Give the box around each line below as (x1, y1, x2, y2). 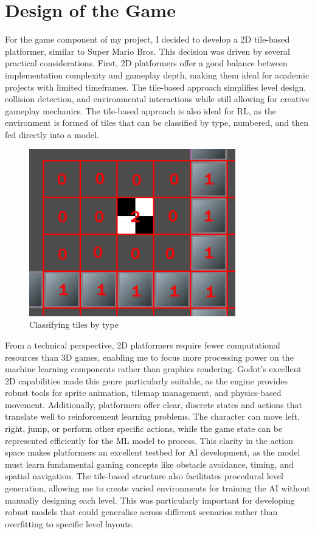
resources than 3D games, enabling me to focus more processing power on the (5, 350, 294, 363)
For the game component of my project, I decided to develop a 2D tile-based (5, 33, 290, 46)
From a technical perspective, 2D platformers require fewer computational (5, 338, 280, 351)
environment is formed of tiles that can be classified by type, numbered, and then (5, 116, 308, 129)
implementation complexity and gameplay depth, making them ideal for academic (5, 68, 310, 81)
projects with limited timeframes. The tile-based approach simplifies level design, (5, 80, 306, 93)
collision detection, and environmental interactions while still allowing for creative (5, 92, 310, 105)
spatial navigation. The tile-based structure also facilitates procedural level (5, 470, 283, 482)
